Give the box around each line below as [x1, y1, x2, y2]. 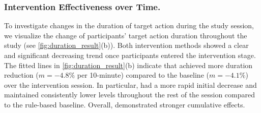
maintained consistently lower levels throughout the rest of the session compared [4, 89, 255, 100]
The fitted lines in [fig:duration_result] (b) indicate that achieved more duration [4, 60, 253, 70]
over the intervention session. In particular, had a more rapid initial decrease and [4, 79, 257, 90]
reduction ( [4, 70, 39, 80]
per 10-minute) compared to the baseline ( [77, 70, 209, 80]
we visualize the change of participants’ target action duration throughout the [4, 30, 247, 40]
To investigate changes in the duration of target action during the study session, [4, 20, 254, 31]
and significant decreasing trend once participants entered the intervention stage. [4, 50, 256, 60]
